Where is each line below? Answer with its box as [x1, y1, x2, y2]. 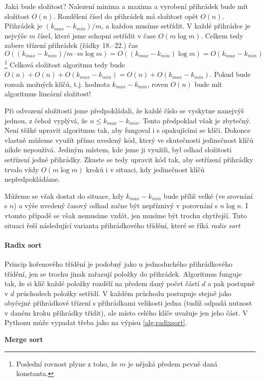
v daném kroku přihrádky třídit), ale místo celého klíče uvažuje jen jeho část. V [4, 307, 248, 318]
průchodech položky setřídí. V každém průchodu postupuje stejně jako [16, 288, 232, 298]
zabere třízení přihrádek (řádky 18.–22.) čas [4, 40, 138, 50]
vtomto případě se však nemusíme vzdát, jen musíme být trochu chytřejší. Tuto [4, 210, 247, 220]
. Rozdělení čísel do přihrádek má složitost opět [53, 10, 198, 21]
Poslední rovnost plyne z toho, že [16, 358, 118, 369]
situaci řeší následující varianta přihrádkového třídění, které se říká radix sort [4, 220, 241, 230]
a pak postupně [208, 278, 255, 289]
